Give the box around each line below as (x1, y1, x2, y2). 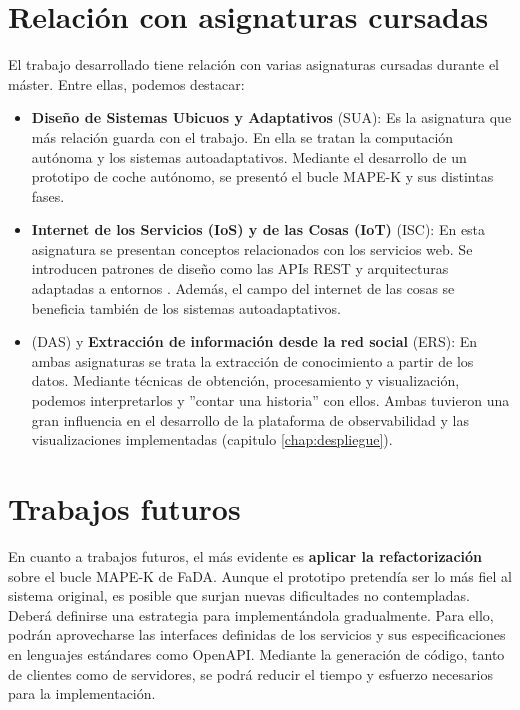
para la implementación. (8, 683, 156, 704)
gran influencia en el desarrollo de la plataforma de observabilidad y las (31, 409, 469, 430)
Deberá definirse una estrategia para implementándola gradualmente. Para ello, (8, 604, 494, 625)
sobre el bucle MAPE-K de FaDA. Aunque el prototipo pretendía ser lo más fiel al (8, 565, 512, 586)
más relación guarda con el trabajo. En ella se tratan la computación (31, 126, 454, 147)
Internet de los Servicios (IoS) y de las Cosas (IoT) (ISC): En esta (31, 219, 486, 240)
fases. (31, 185, 65, 206)
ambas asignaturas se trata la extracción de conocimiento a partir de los (31, 350, 474, 371)
